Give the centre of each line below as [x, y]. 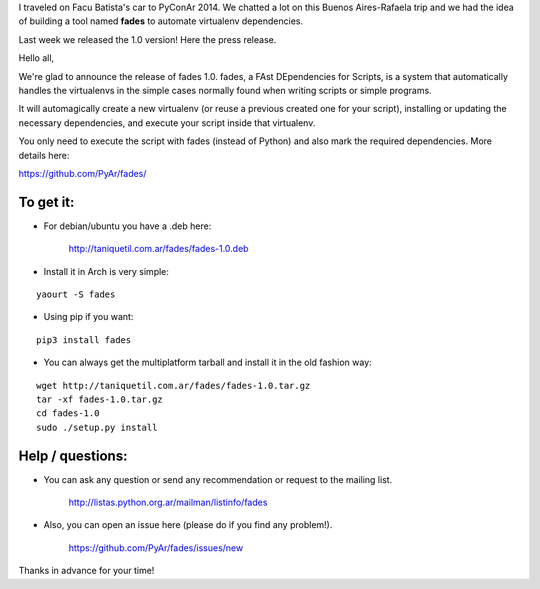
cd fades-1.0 [68, 413]
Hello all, [36, 58]
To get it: [46, 201]
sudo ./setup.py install [97, 427]
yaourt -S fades [76, 294]
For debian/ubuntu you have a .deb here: [127, 226]
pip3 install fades [84, 339]
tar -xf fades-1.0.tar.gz [100, 399]
